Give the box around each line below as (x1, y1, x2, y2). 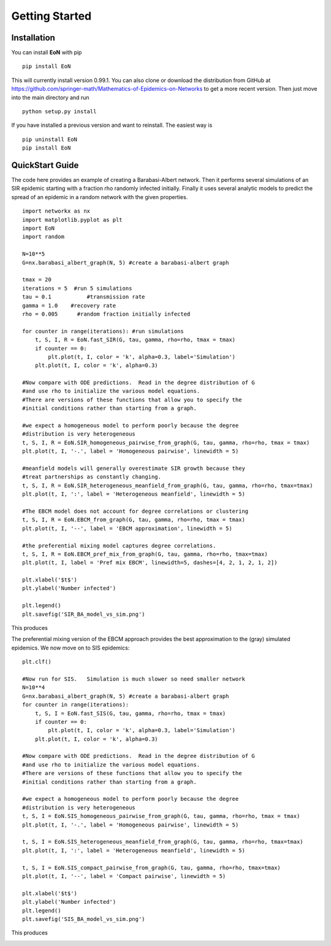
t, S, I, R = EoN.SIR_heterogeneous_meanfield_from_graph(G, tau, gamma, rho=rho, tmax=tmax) (22, 482, 313, 489)
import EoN (22, 225, 55, 232)
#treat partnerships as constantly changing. (22, 474, 162, 480)
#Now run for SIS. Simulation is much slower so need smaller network (22, 675, 245, 683)
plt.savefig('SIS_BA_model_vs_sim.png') (22, 915, 145, 922)
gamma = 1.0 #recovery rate (22, 302, 116, 309)
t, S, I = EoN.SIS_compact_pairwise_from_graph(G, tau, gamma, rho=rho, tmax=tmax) (22, 864, 281, 871)
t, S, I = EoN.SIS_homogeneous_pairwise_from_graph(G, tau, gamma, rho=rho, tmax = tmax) (22, 812, 300, 820)
